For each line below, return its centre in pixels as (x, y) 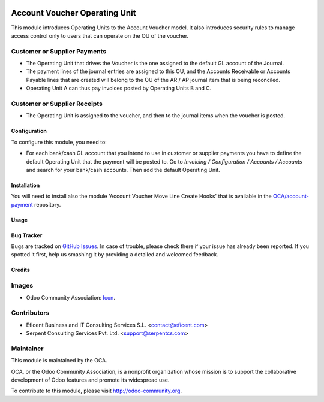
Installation (25, 185)
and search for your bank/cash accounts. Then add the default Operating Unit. (123, 170)
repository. (47, 204)
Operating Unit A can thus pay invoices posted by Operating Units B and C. (119, 88)
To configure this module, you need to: (59, 142)
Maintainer (27, 349)
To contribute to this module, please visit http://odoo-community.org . (97, 391)
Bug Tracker (27, 235)
